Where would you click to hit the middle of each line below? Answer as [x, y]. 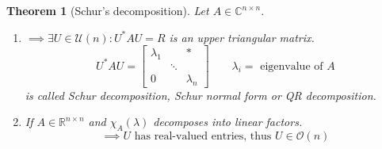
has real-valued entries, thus [203, 137]
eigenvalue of [292, 66]
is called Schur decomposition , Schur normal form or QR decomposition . [201, 95]
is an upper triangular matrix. [242, 37]
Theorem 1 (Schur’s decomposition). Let [108, 10]
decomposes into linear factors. [228, 122]
